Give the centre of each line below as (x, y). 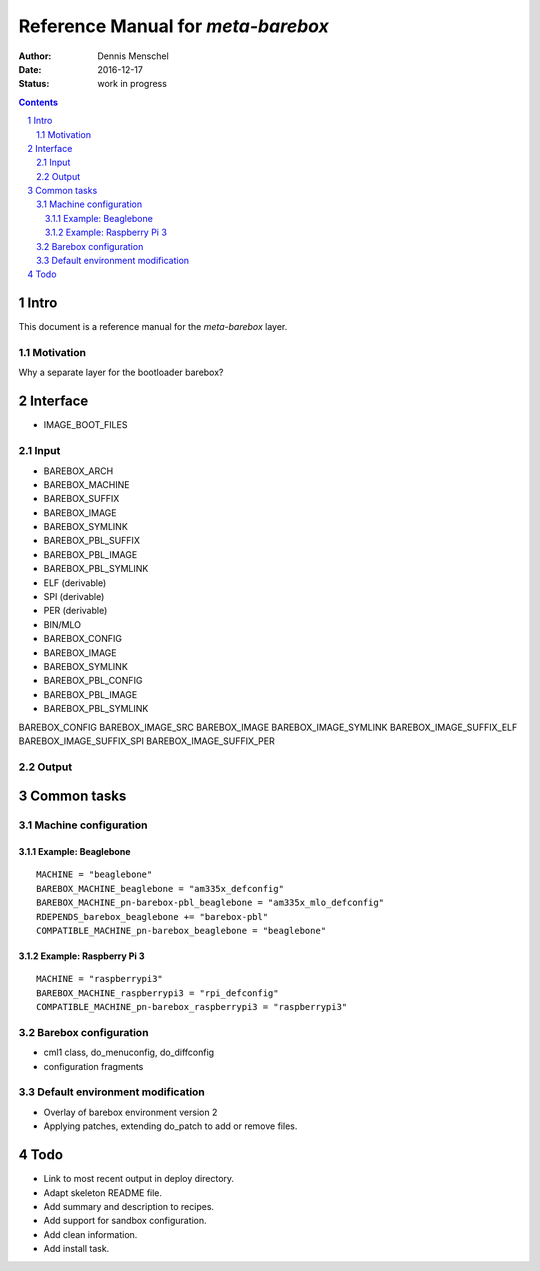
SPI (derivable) (74, 597)
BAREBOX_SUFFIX (81, 499)
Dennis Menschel (133, 56)
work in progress (132, 84)
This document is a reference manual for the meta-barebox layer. (153, 327)
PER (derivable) (75, 611)
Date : (30, 69)
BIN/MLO (62, 624)
